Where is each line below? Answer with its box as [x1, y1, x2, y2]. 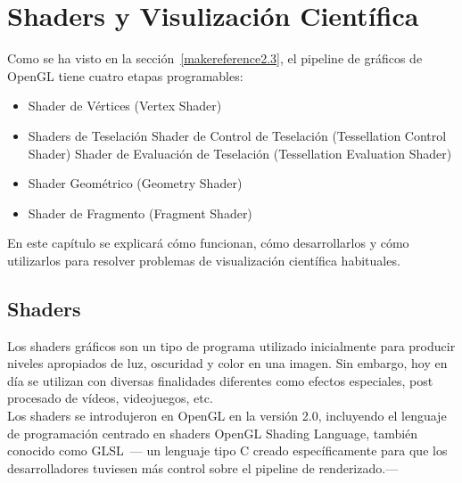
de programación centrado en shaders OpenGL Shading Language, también [7, 423, 418, 442]
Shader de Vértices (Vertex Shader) [28, 96, 222, 115]
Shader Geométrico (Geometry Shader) [28, 174, 243, 192]
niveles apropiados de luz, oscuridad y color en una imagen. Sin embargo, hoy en [7, 354, 448, 372]
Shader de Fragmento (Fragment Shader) [28, 203, 252, 222]
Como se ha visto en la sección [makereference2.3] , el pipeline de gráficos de [7, 49, 423, 68]
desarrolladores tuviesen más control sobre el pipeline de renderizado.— [7, 458, 399, 477]
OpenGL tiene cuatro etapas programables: [7, 66, 243, 85]
